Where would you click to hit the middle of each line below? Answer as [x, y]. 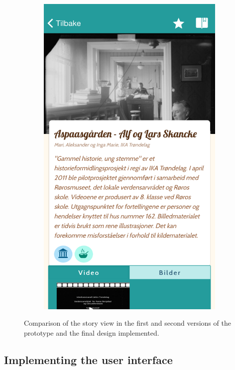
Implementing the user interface [88, 359]
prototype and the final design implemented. [92, 332]
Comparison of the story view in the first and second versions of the [127, 323]
